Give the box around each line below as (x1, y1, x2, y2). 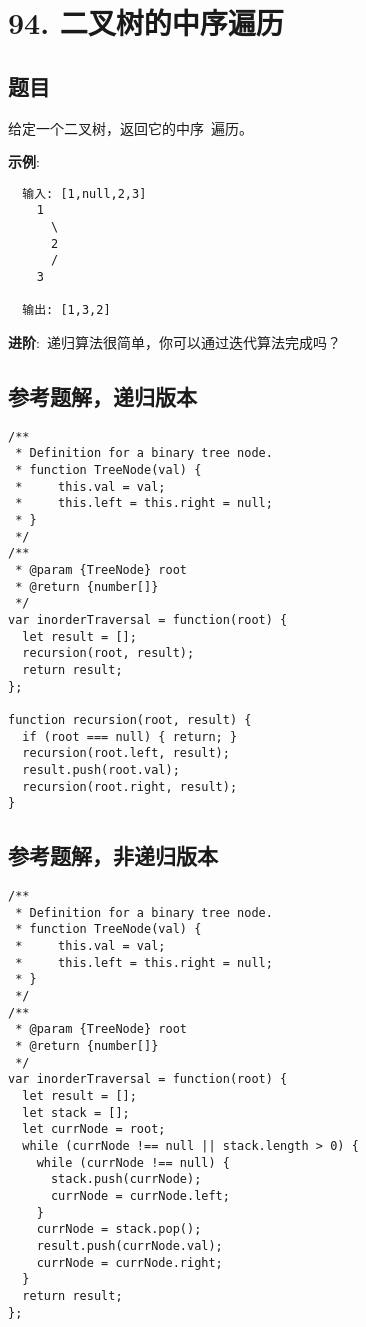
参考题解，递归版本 (8, 381, 197, 411)
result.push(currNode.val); (36, 1238, 223, 1253)
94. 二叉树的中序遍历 (8, 2, 284, 43)
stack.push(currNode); (50, 1172, 202, 1187)
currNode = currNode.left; (50, 1188, 230, 1203)
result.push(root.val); (22, 762, 180, 777)
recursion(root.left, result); (22, 746, 230, 761)
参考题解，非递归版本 (8, 840, 218, 871)
